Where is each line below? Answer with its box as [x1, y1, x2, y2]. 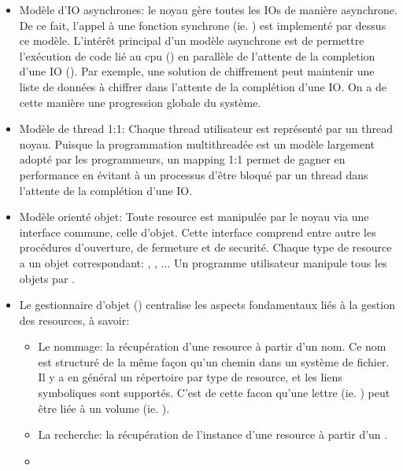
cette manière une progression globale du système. [19, 94, 261, 110]
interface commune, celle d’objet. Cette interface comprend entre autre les [19, 223, 376, 240]
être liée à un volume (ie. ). [38, 399, 170, 416]
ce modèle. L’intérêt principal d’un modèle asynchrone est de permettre [19, 32, 364, 49]
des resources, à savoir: [19, 311, 130, 328]
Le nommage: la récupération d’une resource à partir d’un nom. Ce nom [38, 338, 386, 355]
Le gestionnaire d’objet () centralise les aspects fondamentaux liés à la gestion [19, 296, 395, 313]
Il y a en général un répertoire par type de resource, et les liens [38, 369, 342, 385]
